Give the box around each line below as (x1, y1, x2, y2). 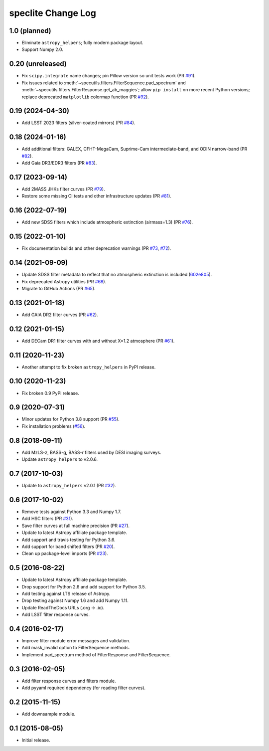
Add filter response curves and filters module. (21, 678, 116, 684)
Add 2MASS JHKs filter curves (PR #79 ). (21, 186, 105, 192)
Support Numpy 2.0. (21, 46, 63, 52)
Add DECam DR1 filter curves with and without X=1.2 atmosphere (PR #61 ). (21, 338, 175, 344)
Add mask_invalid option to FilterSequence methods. (21, 645, 130, 651)
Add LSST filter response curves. (21, 611, 90, 618)
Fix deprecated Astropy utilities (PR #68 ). (21, 278, 107, 284)
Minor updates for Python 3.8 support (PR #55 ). (21, 416, 120, 422)
